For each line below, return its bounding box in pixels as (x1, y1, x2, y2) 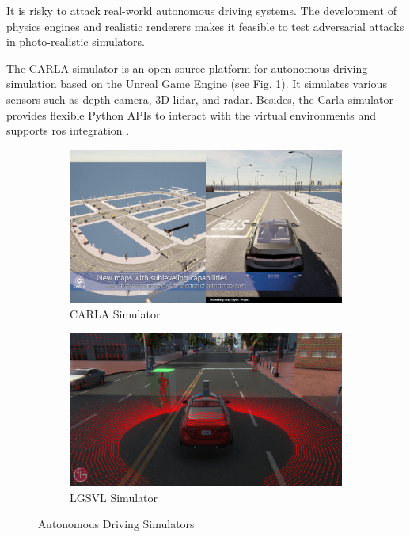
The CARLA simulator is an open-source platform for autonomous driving (6, 59, 368, 76)
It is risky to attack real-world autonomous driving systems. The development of (6, 2, 397, 18)
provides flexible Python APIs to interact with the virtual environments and (6, 106, 377, 123)
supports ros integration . (6, 122, 130, 139)
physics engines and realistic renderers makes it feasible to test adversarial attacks (6, 17, 404, 34)
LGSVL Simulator (70, 489, 158, 505)
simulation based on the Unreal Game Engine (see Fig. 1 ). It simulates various (6, 75, 387, 92)
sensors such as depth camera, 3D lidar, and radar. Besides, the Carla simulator (6, 90, 393, 107)
